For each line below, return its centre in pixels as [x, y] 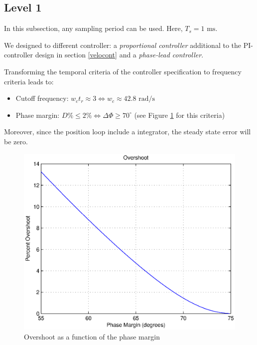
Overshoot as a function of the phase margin [92, 336]
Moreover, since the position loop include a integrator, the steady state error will [128, 132]
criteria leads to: [29, 81]
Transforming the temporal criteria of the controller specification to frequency [123, 71]
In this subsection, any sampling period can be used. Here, [93, 28]
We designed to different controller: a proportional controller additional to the [123, 45]
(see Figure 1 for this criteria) [180, 115]
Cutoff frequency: [42, 98]
